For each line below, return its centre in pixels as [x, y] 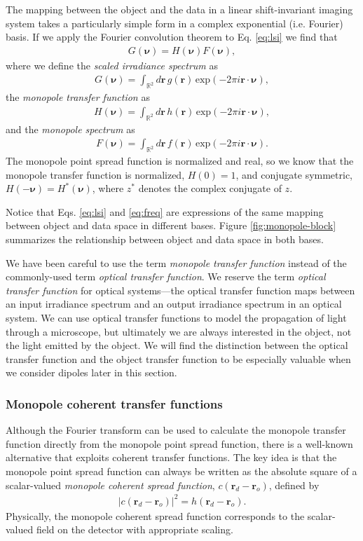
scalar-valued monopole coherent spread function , [110, 485]
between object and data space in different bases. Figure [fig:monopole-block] [171, 225]
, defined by [294, 485]
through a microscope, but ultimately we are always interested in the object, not [179, 331]
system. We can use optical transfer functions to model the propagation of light [176, 318]
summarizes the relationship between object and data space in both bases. [165, 239]
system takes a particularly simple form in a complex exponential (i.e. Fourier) [174, 23]
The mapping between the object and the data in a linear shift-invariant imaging [179, 9]
